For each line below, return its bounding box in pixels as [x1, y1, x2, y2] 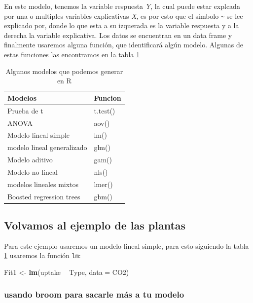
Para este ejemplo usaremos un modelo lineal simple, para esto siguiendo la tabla [4, 240, 249, 251]
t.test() [94, 105, 115, 115]
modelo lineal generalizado [7, 142, 87, 152]
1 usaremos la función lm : [4, 250, 81, 261]
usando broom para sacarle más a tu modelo [4, 288, 184, 300]
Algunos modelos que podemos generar [5, 66, 123, 76]
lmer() [94, 179, 113, 189]
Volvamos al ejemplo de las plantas [4, 218, 186, 233]
